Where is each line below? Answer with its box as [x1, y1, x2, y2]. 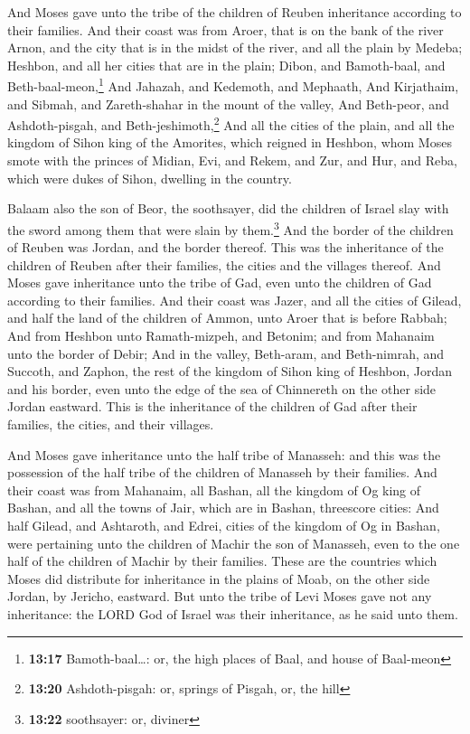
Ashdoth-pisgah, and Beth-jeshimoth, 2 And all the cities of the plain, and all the [7, 113, 455, 134]
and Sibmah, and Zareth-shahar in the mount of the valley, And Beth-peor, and [7, 94, 449, 113]
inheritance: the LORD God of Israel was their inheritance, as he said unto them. [7, 604, 458, 623]
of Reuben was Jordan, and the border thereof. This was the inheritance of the [7, 238, 444, 257]
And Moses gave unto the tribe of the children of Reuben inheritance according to [7, 3, 462, 21]
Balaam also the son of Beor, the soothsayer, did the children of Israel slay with [7, 199, 449, 218]
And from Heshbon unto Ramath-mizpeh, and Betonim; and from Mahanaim [7, 326, 435, 345]
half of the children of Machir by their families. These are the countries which [7, 551, 437, 570]
